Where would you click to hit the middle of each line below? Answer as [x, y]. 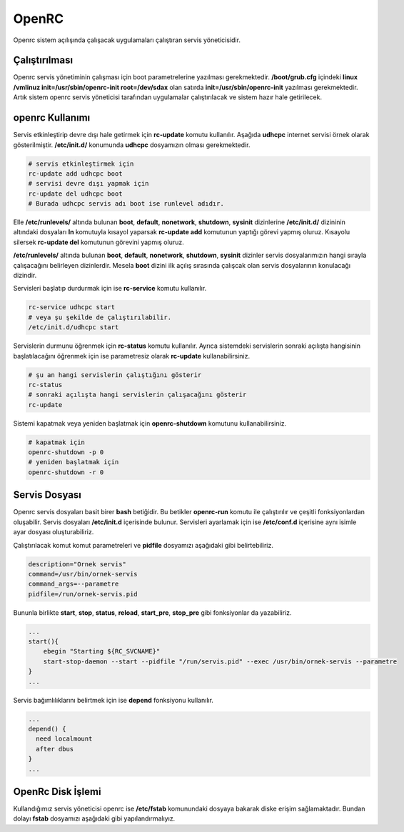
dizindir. [25, 276]
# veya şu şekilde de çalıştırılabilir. [100, 317]
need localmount [64, 739]
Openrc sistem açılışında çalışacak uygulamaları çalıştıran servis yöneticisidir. [127, 40]
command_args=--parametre [74, 584]
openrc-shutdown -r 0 [66, 472]
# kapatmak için [57, 442]
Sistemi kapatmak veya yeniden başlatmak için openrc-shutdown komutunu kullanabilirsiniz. [150, 423]
